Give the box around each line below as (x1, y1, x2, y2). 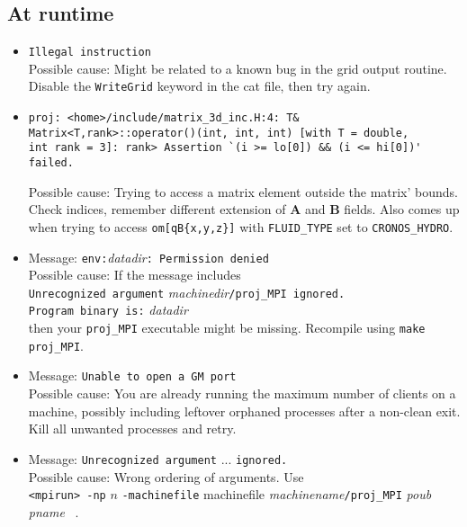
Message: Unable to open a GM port (28, 366, 237, 385)
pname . (28, 502, 79, 521)
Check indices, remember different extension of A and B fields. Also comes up (28, 200, 460, 219)
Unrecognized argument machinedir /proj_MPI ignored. (28, 282, 346, 301)
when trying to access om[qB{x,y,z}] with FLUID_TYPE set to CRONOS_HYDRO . (28, 217, 454, 236)
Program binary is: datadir (28, 300, 188, 319)
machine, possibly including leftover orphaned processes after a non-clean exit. (28, 401, 461, 420)
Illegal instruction (28, 46, 151, 59)
